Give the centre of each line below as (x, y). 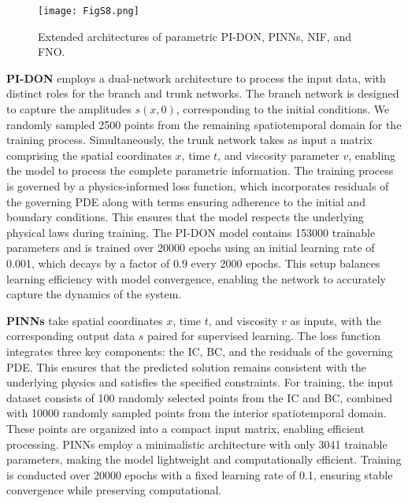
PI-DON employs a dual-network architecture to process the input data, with (196, 78)
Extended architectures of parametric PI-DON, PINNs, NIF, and (195, 36)
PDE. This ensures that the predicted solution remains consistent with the (187, 366)
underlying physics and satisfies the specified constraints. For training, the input (200, 382)
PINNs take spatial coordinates (85, 320)
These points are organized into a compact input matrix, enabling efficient (185, 428)
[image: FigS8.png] (89, 11)
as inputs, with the (336, 320)
